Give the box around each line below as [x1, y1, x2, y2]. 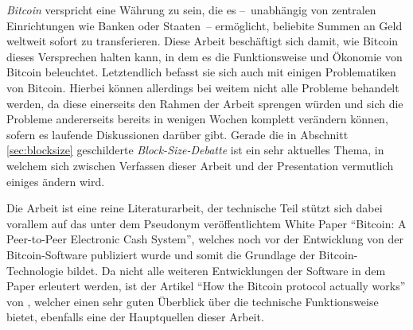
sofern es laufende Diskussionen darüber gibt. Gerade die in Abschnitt [6, 126, 349, 142]
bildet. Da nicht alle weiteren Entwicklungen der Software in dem [67, 262, 386, 278]
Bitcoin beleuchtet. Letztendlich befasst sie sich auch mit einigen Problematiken [6, 64, 396, 80]
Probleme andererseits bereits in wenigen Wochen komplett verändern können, [6, 111, 388, 127]
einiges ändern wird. [6, 173, 105, 189]
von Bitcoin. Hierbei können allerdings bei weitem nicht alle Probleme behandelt [6, 79, 399, 95]
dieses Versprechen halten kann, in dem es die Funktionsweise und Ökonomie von [6, 48, 403, 64]
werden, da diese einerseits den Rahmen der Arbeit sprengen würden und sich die [6, 95, 403, 111]
